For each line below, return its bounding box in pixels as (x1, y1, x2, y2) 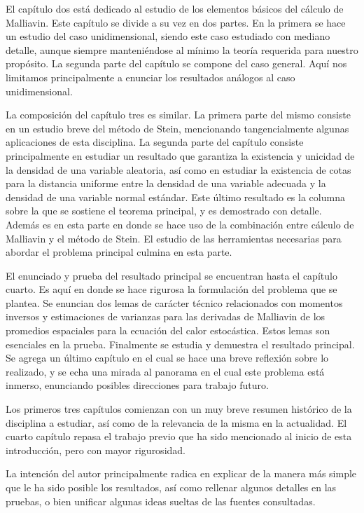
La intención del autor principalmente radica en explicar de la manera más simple (6, 466, 357, 481)
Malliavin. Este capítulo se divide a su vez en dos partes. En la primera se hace (6, 15, 346, 29)
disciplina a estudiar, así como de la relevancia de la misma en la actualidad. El (6, 415, 347, 430)
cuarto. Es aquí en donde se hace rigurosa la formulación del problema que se (6, 282, 337, 296)
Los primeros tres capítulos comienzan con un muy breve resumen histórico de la (6, 402, 352, 416)
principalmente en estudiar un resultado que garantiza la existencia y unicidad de (6, 148, 355, 163)
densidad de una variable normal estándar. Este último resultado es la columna (6, 189, 345, 204)
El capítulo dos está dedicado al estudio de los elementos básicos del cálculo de (6, 1, 344, 15)
